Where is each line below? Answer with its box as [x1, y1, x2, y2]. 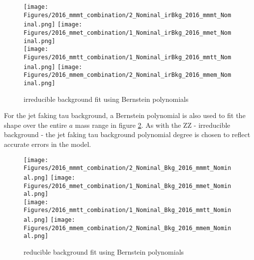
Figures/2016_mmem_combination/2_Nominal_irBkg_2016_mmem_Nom [24, 71, 231, 79]
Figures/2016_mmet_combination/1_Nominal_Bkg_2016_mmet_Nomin [24, 182, 231, 189]
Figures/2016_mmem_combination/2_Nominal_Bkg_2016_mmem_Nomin [24, 224, 231, 232]
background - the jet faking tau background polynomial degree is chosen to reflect [4, 129, 251, 140]
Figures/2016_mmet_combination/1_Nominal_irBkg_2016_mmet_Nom [24, 29, 231, 36]
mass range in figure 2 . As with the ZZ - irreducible [75, 119, 230, 130]
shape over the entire [4, 119, 67, 130]
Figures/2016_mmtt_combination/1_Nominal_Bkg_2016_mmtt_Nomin [24, 207, 231, 214]
